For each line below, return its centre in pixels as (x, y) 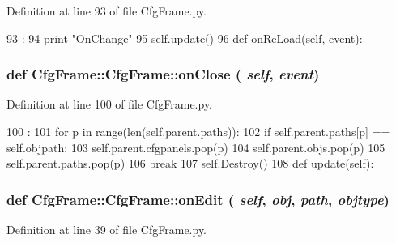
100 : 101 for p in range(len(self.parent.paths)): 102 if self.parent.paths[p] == (198, 131)
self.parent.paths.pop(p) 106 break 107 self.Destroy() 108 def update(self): (190, 163)
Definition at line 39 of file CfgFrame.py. (107, 229)
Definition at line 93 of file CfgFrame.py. (107, 11)
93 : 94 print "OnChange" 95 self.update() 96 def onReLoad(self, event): (185, 38)
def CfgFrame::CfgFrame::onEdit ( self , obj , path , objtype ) (198, 199)
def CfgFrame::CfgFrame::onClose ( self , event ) (163, 74)
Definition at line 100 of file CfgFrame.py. (110, 104)
